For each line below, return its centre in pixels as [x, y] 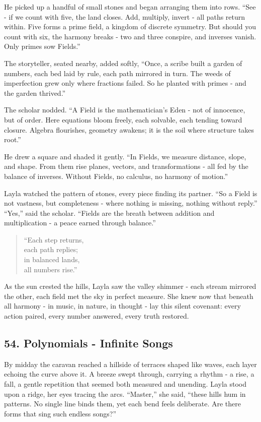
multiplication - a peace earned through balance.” [80, 223]
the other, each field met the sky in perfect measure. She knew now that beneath [129, 296]
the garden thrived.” [35, 93]
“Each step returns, [54, 239]
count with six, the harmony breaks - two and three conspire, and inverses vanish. [130, 36]
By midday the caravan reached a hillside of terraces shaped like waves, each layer [130, 364]
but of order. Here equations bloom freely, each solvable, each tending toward [123, 119]
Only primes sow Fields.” [42, 46]
